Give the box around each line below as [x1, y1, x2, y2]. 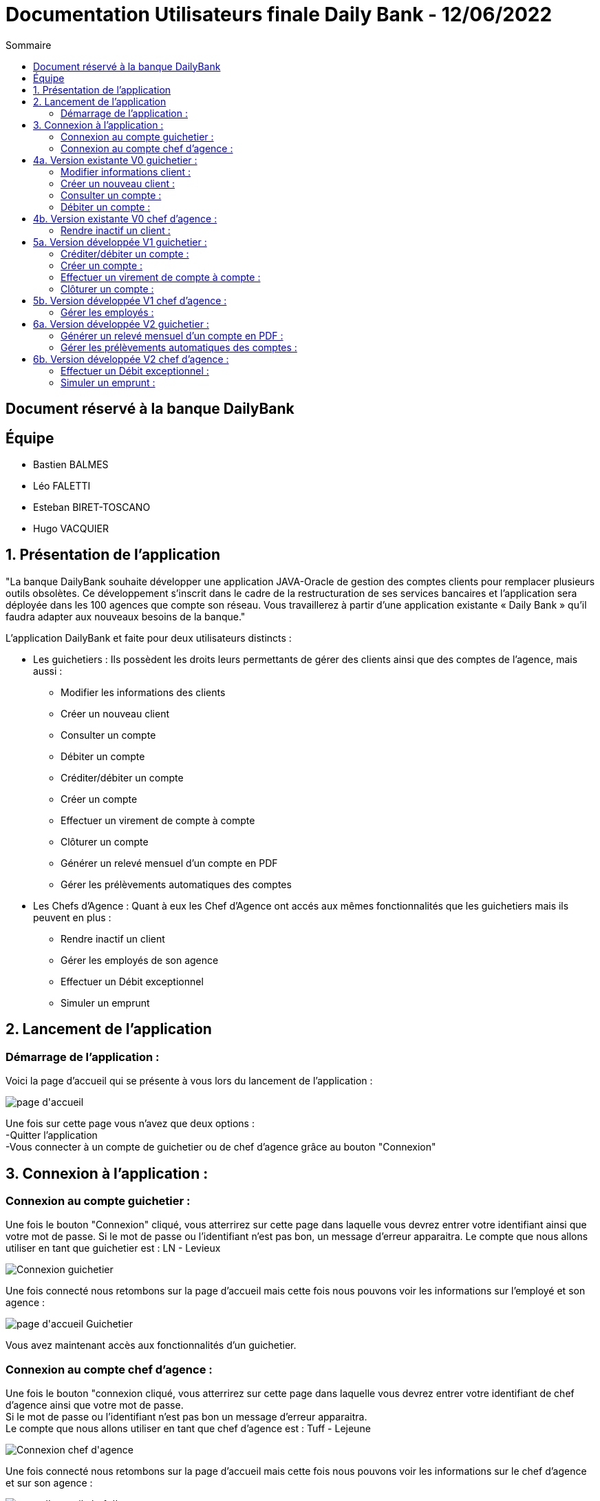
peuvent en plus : [33, 911, 111, 923]
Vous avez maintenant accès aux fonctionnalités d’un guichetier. [6, 1339, 297, 1352]
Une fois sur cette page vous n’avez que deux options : [6, 1117, 255, 1130]
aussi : [33, 664, 63, 677]
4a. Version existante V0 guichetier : [33, 154, 197, 166]
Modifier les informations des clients [61, 686, 226, 698]
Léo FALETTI [33, 480, 91, 492]
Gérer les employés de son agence [61, 954, 219, 966]
